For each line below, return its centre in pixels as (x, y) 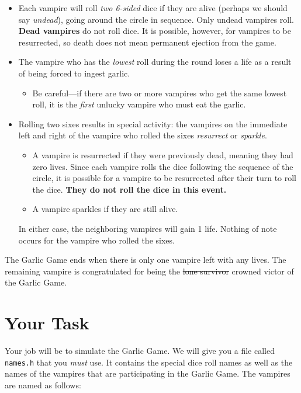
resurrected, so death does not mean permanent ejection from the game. (147, 42)
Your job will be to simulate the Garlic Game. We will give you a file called (140, 350)
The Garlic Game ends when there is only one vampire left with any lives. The (146, 260)
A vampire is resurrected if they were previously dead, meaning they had (163, 154)
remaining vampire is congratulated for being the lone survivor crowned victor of (149, 271)
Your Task (47, 323)
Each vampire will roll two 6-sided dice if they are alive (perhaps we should (153, 8)
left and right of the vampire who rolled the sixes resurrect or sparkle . (143, 135)
